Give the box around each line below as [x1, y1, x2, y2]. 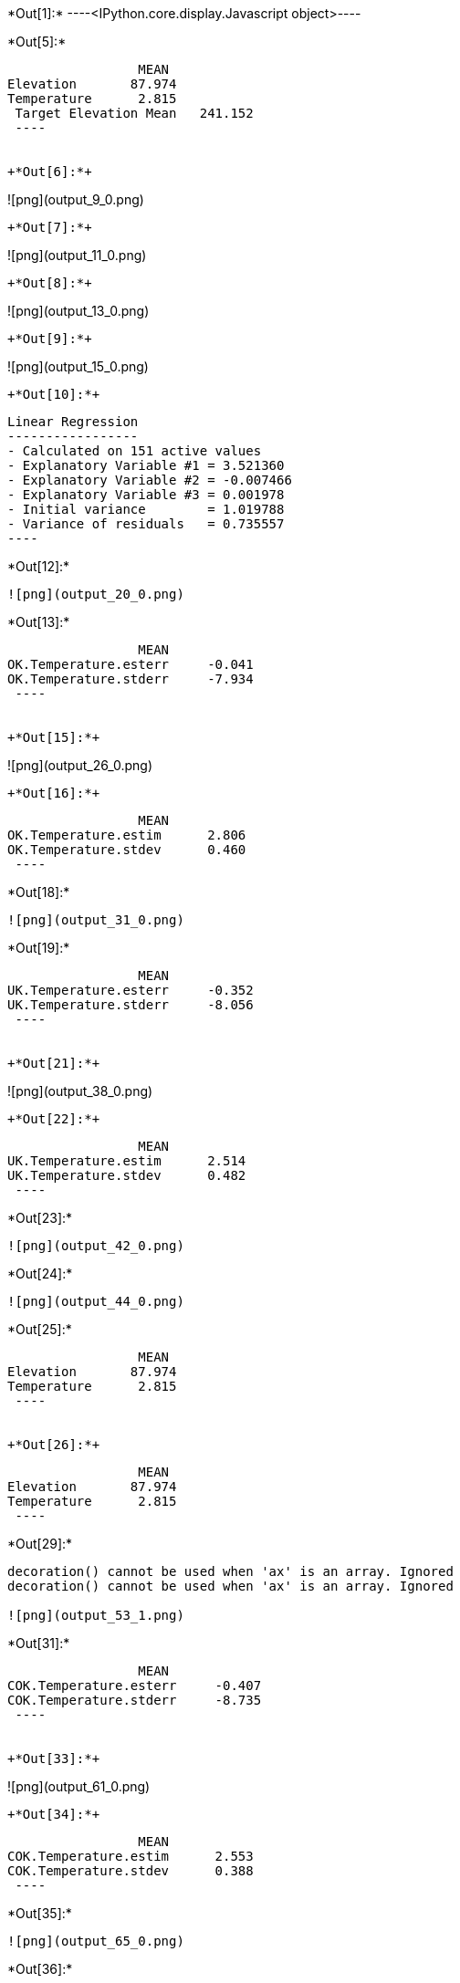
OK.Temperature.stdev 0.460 [7, 842, 246, 857]
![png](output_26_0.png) [7, 757, 153, 773]
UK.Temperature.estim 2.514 [7, 1153, 246, 1168]
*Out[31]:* [7, 1635, 70, 1651]
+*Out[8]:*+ [7, 276, 92, 290]
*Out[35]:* [7, 1905, 72, 1921]
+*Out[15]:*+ [7, 730, 100, 745]
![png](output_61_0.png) [7, 1779, 151, 1794]
